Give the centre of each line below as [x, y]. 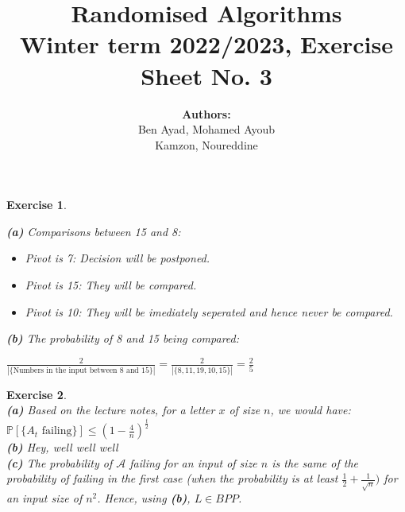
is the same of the [315, 462]
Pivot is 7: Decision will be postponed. [118, 258]
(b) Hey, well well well [62, 447]
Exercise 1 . [37, 205]
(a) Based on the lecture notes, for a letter [111, 410]
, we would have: [310, 410]
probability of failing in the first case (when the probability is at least [172, 478]
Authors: [206, 113]
